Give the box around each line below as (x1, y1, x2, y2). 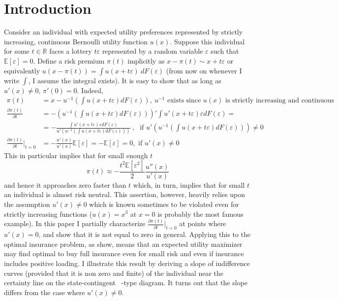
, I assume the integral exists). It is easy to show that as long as (28, 75, 221, 85)
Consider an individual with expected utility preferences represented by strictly (4, 27, 243, 37)
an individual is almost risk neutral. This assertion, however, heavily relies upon (4, 189, 245, 200)
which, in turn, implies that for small (133, 179, 245, 190)
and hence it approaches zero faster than (4, 179, 126, 190)
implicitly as (127, 55, 165, 66)
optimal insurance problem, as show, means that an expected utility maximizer (4, 238, 243, 249)
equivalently (4, 65, 40, 75)
